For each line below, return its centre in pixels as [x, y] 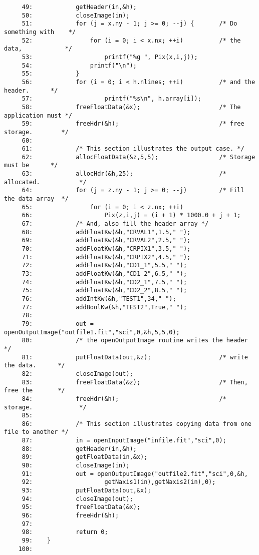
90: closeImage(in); [76, 466]
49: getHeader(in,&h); [79, 7]
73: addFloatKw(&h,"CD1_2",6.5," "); [104, 274]
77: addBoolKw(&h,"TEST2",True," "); [104, 307]
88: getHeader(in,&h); [79, 449]
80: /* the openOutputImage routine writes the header [135, 341]
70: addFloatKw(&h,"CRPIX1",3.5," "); [106, 249]
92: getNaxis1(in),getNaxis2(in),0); [119, 482]
